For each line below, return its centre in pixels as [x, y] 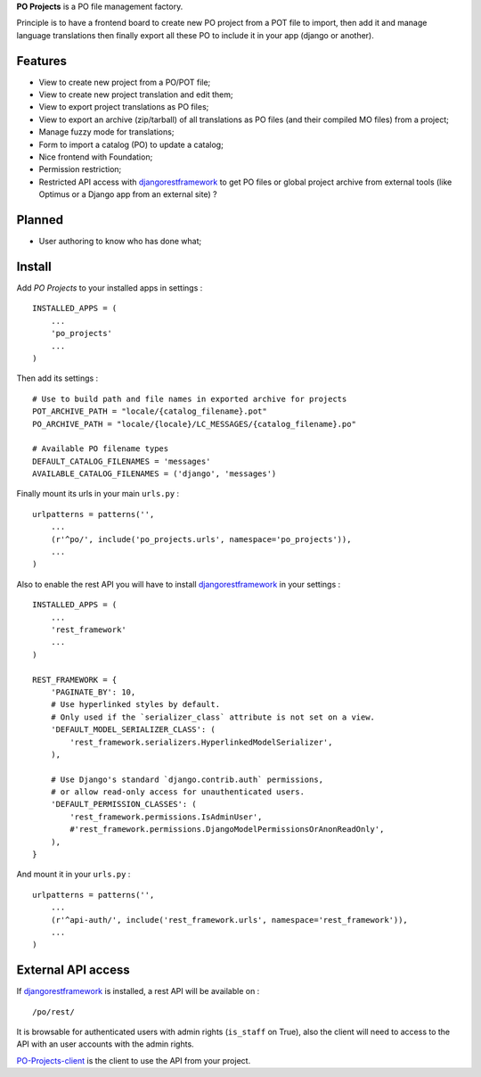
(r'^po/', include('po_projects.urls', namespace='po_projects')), [201, 539]
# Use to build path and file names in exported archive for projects [190, 399]
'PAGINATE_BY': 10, [93, 692]
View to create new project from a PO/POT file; [125, 82]
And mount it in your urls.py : [73, 875]
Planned [40, 220]
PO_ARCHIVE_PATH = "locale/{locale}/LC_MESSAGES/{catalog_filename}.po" [194, 424]
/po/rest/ [53, 1011]
